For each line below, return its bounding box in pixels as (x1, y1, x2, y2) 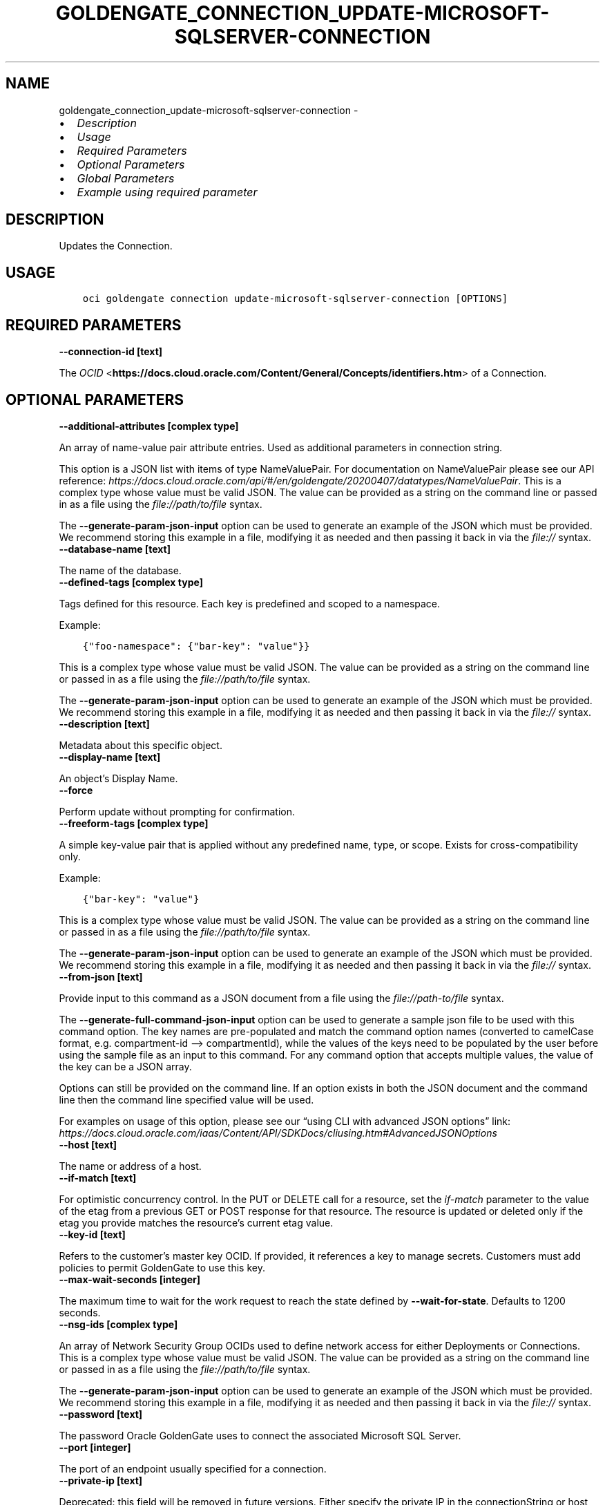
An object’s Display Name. (59, 772, 178, 784)
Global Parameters (77, 171, 175, 185)
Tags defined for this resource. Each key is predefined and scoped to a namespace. (59, 597, 441, 609)
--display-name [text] (59, 750, 161, 763)
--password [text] (59, 1408, 143, 1420)
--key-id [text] (59, 1228, 126, 1240)
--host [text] (59, 1138, 117, 1151)
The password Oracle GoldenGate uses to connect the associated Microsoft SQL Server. (59, 1429, 461, 1441)
